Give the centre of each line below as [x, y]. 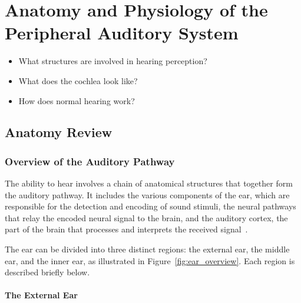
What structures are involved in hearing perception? [113, 61]
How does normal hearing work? [77, 100]
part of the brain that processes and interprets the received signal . [126, 229]
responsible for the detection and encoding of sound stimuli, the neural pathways [150, 206]
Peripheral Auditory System [122, 33]
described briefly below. [47, 272]
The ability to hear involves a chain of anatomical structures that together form [149, 183]
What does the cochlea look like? [78, 80]
